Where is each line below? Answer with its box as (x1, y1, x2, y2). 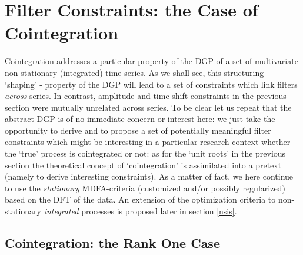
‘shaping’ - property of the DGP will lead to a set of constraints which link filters (5, 78, 298, 90)
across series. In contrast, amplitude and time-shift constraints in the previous (5, 90, 287, 102)
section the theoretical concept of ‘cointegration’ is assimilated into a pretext (5, 158, 282, 171)
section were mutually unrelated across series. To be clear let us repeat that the (5, 101, 292, 113)
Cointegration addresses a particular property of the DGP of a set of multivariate (5, 55, 298, 67)
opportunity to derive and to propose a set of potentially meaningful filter (5, 124, 271, 136)
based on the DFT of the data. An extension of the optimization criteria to (5, 193, 276, 206)
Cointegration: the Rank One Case (5, 234, 220, 252)
